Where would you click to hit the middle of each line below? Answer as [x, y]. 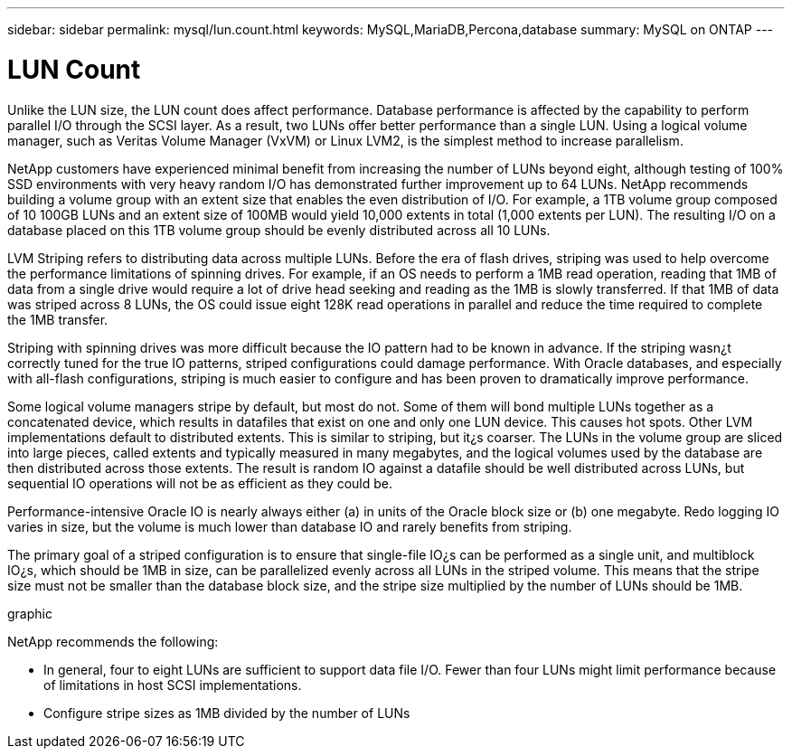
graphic [30, 613]
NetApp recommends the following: [113, 641]
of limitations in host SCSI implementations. [173, 685]
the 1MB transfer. [58, 319]
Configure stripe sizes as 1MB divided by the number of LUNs [227, 713]
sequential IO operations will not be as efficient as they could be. [200, 483]
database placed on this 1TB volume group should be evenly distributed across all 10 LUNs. [279, 230]
